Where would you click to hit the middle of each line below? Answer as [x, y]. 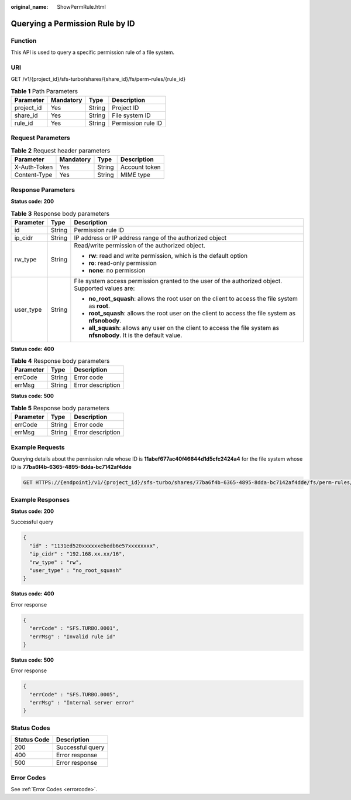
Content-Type [33, 175]
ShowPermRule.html [82, 7]
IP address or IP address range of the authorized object [150, 237]
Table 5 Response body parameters [60, 408]
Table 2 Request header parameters [61, 151]
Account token [140, 167]
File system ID [132, 115]
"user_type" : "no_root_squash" [76, 571]
